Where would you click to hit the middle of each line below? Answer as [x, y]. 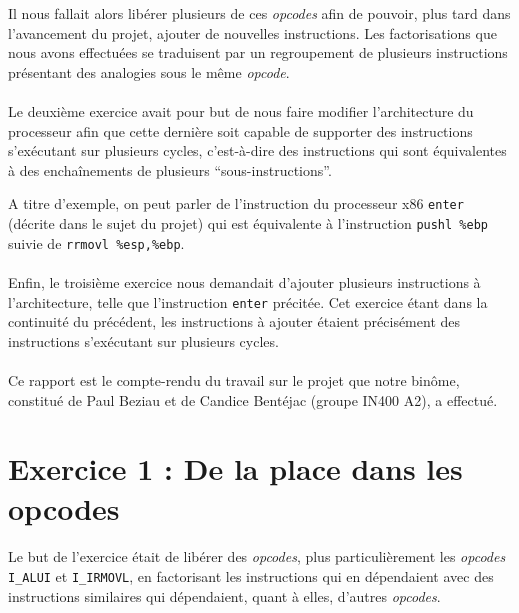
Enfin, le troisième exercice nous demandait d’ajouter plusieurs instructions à [244, 281]
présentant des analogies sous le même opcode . [149, 71]
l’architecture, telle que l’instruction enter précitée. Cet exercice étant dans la [248, 301]
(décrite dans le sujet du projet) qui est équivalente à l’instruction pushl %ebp [248, 223]
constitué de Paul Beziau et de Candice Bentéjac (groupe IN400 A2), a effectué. [253, 399]
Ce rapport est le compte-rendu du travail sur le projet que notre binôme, [234, 379]
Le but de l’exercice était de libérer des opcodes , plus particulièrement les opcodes [257, 556]
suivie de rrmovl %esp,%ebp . [96, 242]
